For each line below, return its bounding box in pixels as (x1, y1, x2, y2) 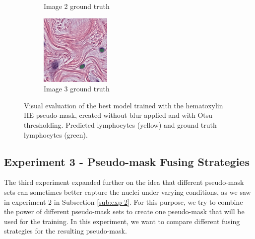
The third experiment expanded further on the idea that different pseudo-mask (4, 177, 244, 187)
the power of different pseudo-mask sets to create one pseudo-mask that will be (4, 206, 245, 217)
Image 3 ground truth (44, 83, 110, 94)
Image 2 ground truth (44, 1, 110, 11)
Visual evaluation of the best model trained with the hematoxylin (24, 100, 223, 110)
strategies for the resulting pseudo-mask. (4, 226, 127, 236)
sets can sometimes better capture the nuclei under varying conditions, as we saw (4, 186, 251, 197)
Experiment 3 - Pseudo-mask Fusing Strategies (4, 154, 250, 169)
